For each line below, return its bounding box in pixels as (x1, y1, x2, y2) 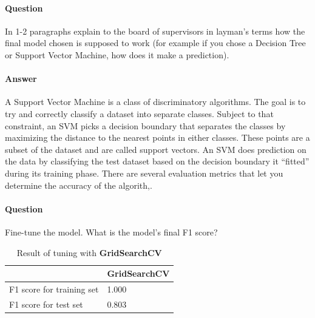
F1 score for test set (9, 297, 83, 310)
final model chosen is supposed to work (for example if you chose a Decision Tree (5, 36, 306, 49)
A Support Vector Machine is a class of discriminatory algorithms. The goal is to (5, 95, 306, 108)
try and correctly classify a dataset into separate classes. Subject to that (5, 107, 274, 120)
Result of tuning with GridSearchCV (16, 246, 162, 259)
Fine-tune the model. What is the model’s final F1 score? (5, 225, 218, 238)
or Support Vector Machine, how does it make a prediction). (5, 48, 229, 61)
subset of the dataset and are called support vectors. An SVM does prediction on (5, 143, 307, 155)
